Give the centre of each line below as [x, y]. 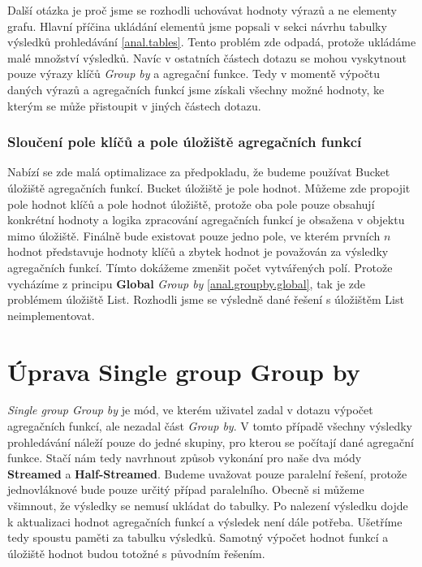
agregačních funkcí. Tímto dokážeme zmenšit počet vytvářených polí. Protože [200, 267]
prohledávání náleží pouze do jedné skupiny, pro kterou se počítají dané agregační [211, 441]
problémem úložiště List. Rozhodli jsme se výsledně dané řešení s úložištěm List [206, 299]
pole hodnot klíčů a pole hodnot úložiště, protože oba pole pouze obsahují [191, 203]
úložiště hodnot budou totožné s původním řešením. [136, 553]
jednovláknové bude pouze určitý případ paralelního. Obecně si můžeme [186, 489]
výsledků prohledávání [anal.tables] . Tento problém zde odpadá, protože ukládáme [212, 42]
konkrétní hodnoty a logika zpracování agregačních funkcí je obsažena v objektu [206, 220]
